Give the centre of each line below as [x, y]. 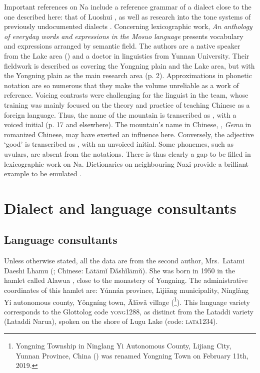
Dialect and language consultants [120, 208]
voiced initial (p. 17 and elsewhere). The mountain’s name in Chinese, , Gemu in [128, 124]
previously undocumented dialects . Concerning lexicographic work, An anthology [128, 26]
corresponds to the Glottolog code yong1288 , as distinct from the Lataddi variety [129, 311]
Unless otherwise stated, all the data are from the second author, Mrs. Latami [124, 261]
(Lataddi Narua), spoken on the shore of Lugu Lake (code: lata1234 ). [111, 321]
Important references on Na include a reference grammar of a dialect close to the [128, 7]
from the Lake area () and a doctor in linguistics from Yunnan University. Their [127, 55]
